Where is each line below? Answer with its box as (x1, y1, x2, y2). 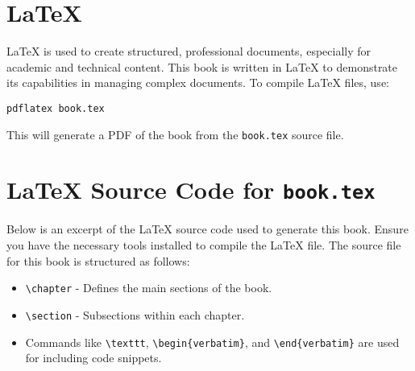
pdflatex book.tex (6, 102, 105, 114)
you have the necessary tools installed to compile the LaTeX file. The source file (6, 237, 401, 254)
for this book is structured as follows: (6, 252, 190, 269)
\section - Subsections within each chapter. (25, 306, 245, 323)
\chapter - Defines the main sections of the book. (25, 279, 272, 296)
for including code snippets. (25, 349, 162, 366)
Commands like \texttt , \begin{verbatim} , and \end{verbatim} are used (25, 333, 400, 350)
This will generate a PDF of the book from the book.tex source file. (6, 126, 344, 142)
